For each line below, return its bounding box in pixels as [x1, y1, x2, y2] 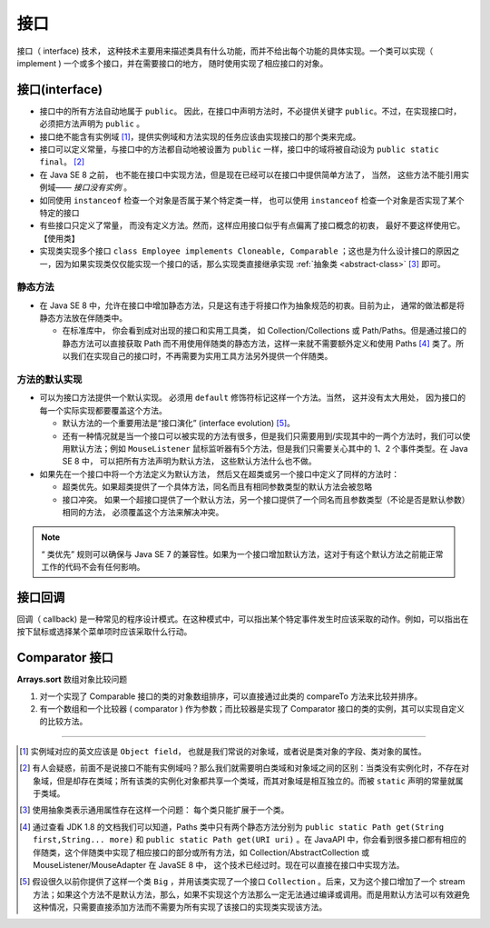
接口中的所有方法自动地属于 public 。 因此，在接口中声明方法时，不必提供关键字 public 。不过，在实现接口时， [39, 105, 462, 116]
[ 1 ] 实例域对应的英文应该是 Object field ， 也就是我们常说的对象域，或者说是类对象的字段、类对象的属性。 [19, 745, 426, 756]
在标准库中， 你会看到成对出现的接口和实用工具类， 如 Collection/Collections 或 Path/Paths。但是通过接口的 [62, 325, 467, 336]
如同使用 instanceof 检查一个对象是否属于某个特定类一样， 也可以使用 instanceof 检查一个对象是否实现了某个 [39, 195, 465, 205]
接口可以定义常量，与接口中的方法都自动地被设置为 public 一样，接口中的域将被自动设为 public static [39, 144, 439, 155]
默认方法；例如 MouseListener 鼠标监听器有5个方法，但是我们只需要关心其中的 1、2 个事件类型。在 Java [69, 443, 469, 454]
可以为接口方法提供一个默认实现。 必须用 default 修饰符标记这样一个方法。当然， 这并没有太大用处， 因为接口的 [39, 392, 466, 404]
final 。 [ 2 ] [39, 156, 85, 167]
